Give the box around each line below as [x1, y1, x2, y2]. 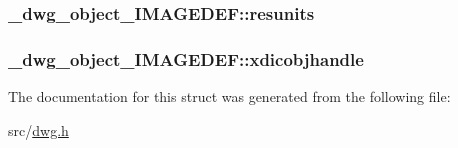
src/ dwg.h [8, 119, 69, 140]
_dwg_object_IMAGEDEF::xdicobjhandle [8, 46, 364, 71]
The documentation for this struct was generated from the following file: [8, 86, 451, 107]
